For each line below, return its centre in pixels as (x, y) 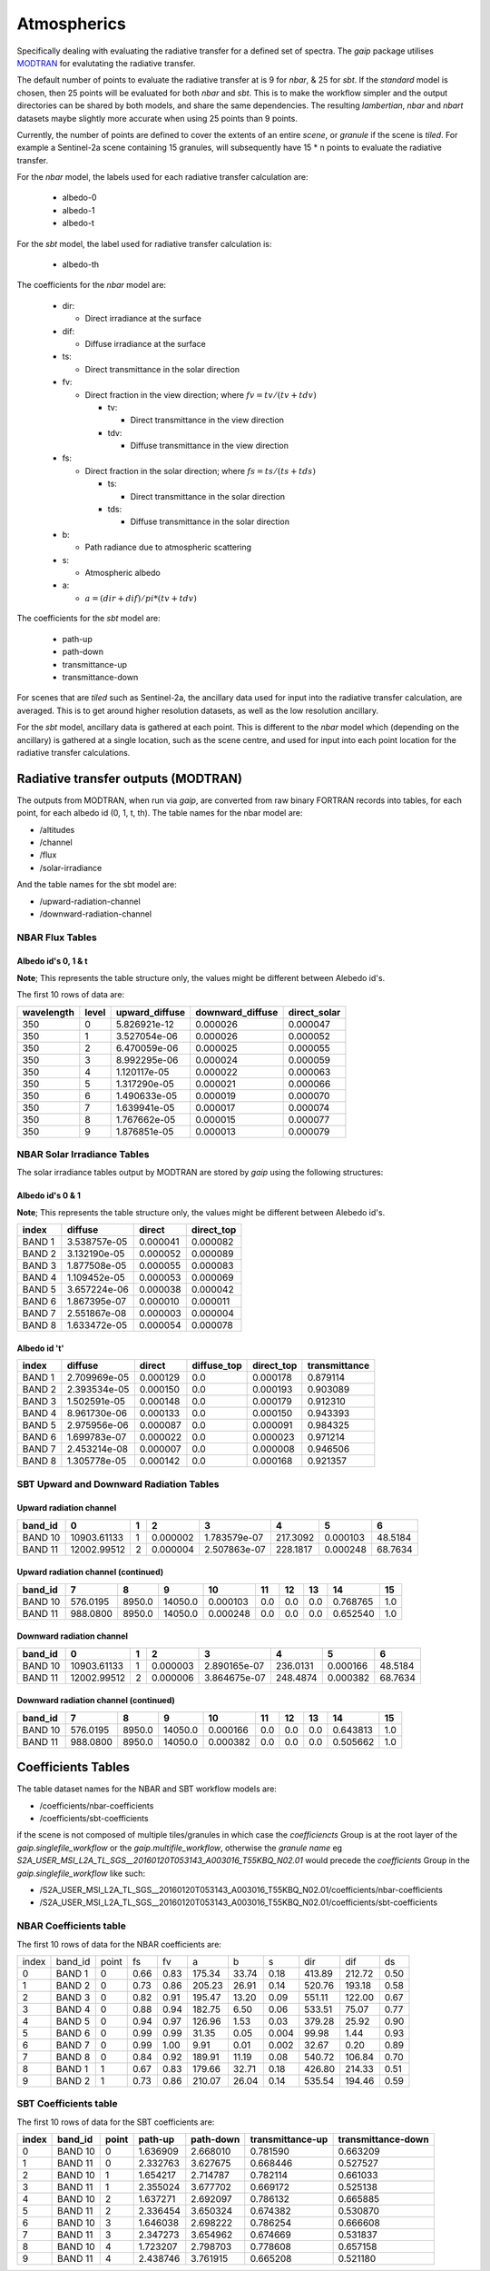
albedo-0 (79, 198)
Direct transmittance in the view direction (207, 420)
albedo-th (81, 264)
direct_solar (314, 1012)
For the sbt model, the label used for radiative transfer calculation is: (144, 243)
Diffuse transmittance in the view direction (210, 446)
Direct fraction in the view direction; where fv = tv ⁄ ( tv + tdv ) (201, 394)
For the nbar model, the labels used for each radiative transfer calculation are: (162, 177)
